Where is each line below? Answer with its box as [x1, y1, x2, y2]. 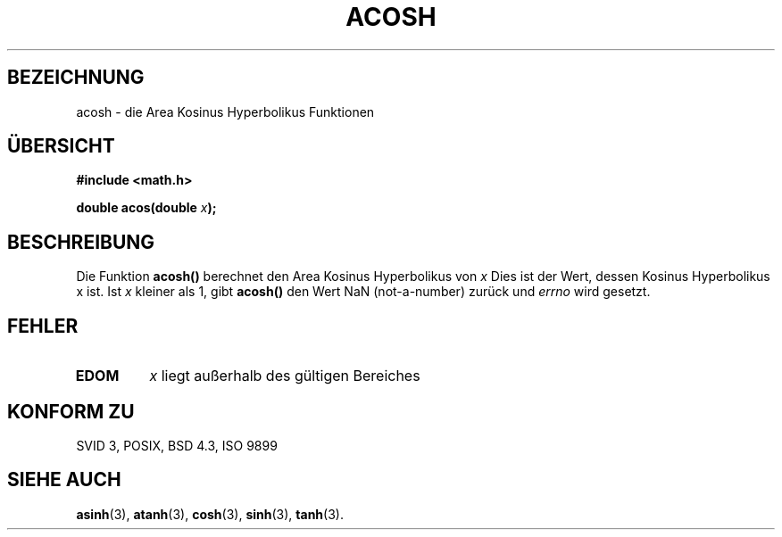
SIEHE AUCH [7, 468, 121, 492]
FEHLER [7, 314, 79, 337]
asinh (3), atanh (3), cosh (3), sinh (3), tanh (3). [76, 506, 344, 522]
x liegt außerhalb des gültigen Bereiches [149, 367, 420, 385]
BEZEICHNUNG [7, 66, 145, 89]
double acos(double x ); [76, 200, 217, 216]
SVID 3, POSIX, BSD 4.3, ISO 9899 [76, 437, 278, 453]
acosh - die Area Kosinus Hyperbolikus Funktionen [76, 103, 375, 120]
